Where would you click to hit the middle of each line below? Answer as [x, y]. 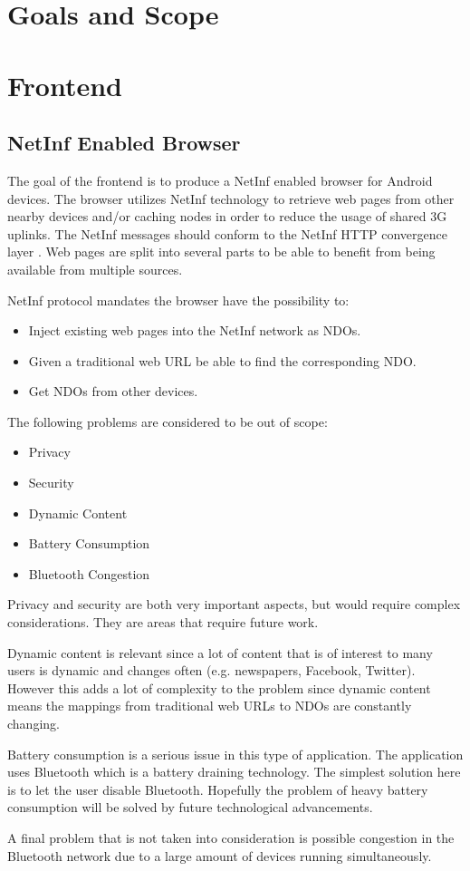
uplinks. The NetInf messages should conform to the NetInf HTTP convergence [227, 233]
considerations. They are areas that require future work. [163, 622]
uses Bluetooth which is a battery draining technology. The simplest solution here [234, 772]
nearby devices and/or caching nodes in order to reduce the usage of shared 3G [227, 216]
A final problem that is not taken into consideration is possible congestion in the [231, 837]
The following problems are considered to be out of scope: [168, 421]
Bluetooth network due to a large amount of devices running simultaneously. [220, 855]
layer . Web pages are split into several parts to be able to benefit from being [221, 252]
